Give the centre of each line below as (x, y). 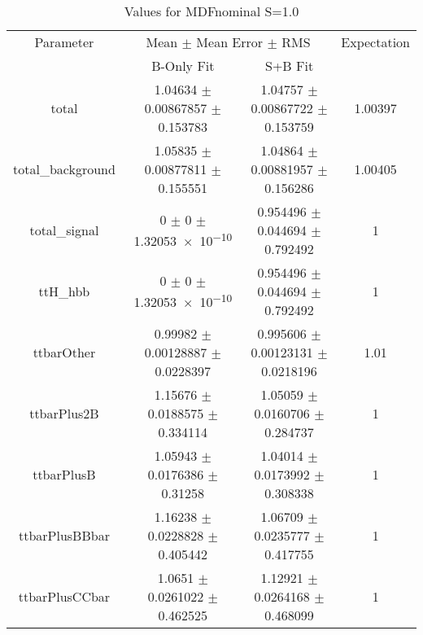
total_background (64, 169)
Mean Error (230, 42)
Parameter (64, 42)
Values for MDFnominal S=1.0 (211, 11)
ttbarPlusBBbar (64, 535)
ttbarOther (64, 352)
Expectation (375, 42)
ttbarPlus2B (64, 413)
